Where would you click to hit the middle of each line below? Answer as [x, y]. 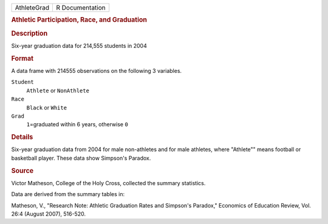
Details [22, 137]
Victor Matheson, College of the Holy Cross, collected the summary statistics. [108, 183]
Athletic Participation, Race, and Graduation [79, 20]
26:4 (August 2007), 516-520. [49, 214]
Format [22, 58]
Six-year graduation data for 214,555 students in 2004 [79, 46]
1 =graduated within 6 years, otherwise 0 [77, 124]
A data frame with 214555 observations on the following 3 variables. [97, 70]
